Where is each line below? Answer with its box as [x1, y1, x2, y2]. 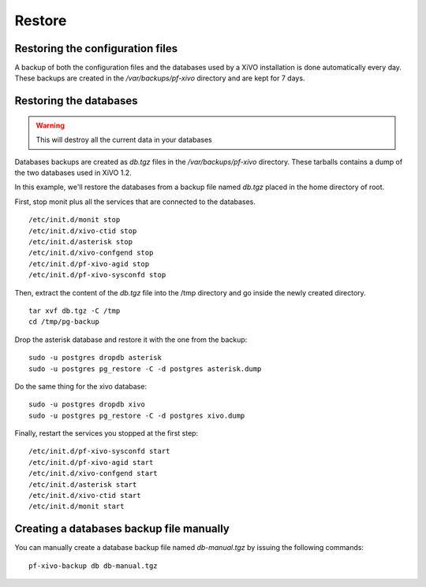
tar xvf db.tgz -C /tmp [28, 306, 121, 315]
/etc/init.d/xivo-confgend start [28, 469, 158, 478]
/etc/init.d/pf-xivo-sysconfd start [28, 447, 170, 456]
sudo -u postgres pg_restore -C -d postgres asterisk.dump [28, 364, 262, 373]
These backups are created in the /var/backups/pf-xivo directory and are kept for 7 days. [14, 73, 305, 83]
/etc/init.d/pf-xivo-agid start [28, 458, 154, 466]
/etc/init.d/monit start [28, 502, 125, 511]
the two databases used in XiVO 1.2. [14, 168, 132, 177]
